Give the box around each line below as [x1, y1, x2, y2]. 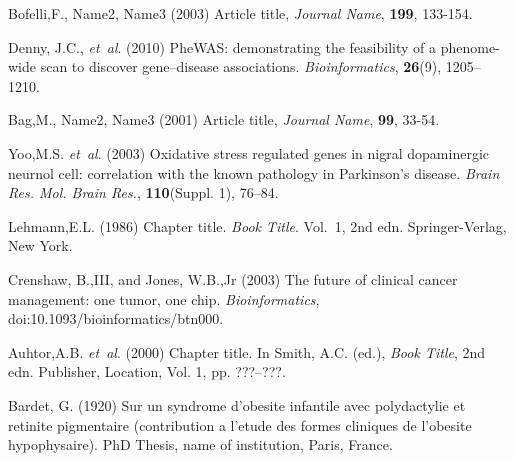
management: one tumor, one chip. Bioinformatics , [8, 288, 320, 309]
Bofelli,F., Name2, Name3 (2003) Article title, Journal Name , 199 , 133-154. [8, 3, 473, 23]
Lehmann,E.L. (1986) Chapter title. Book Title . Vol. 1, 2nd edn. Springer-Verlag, [8, 215, 507, 236]
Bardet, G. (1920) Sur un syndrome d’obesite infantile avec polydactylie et [8, 394, 466, 415]
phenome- [440, 36, 500, 57]
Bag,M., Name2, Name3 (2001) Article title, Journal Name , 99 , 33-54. [8, 109, 440, 130]
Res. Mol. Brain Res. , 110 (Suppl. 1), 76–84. [8, 182, 279, 203]
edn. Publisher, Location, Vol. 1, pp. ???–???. [8, 361, 286, 382]
